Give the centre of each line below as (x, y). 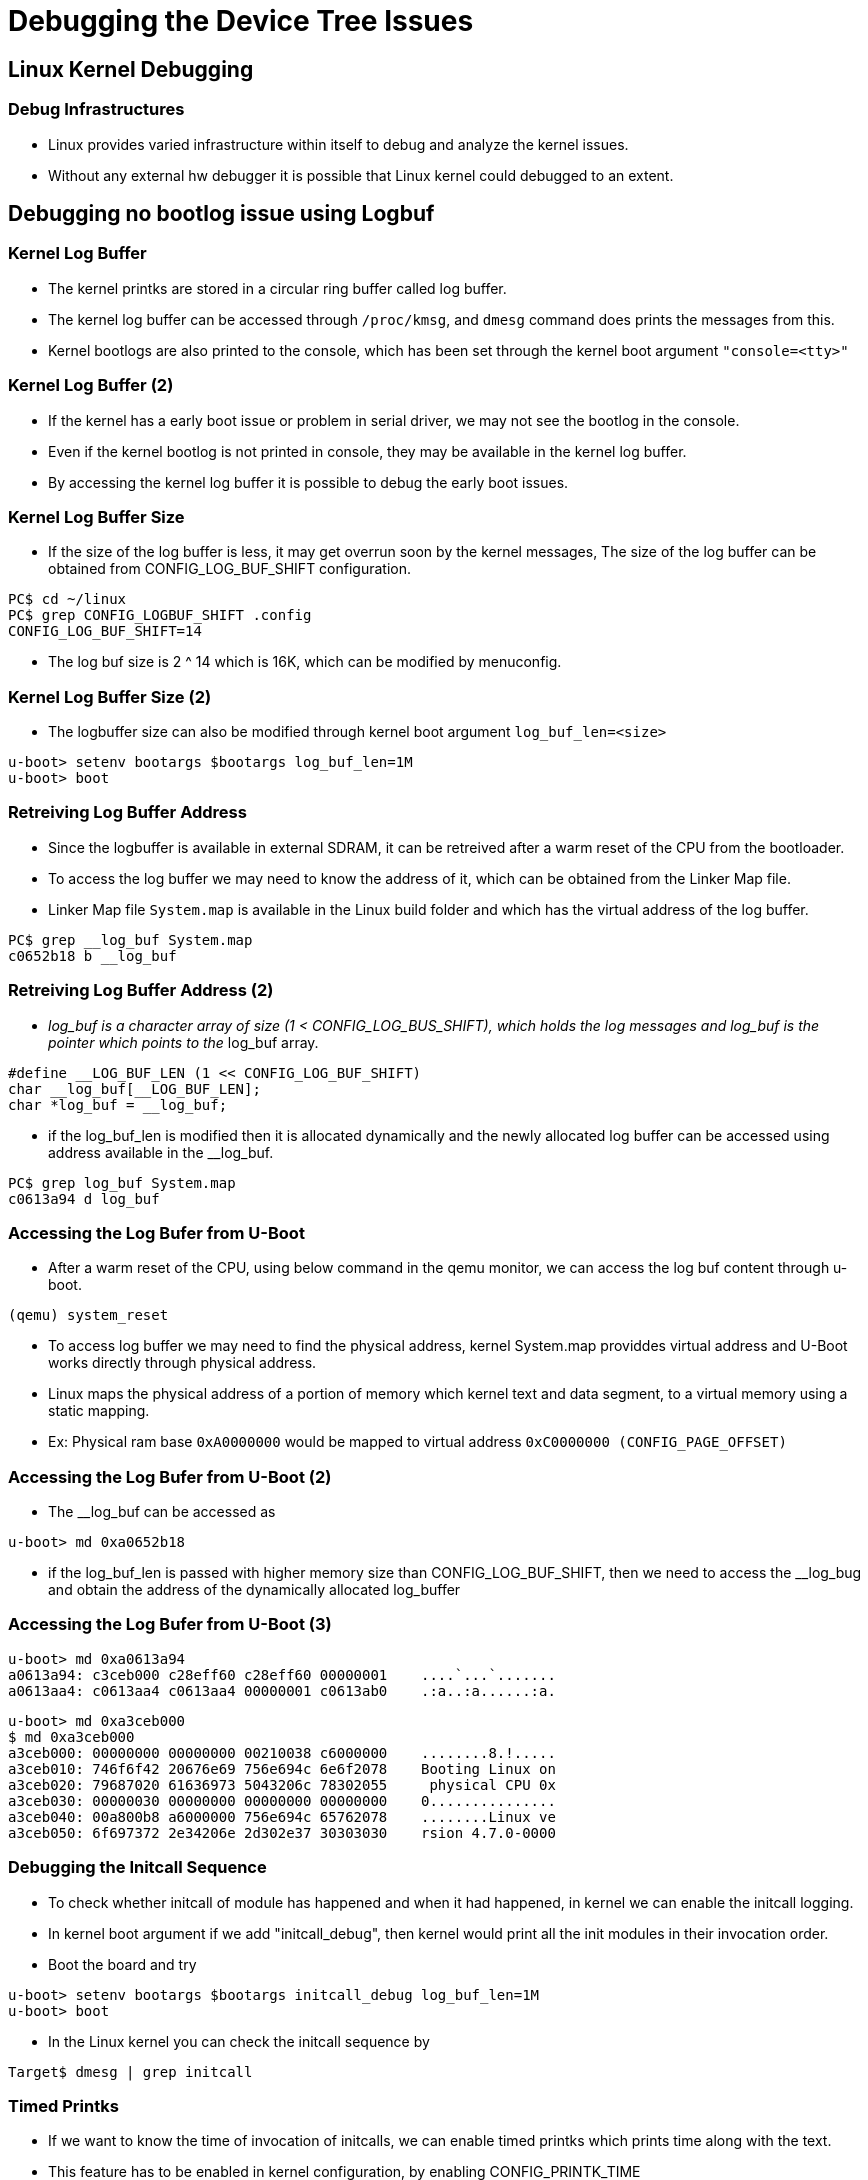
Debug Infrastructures (96, 109)
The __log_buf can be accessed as (162, 1512)
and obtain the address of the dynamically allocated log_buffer (254, 1590)
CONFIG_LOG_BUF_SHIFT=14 (105, 631)
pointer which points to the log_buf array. (183, 1042)
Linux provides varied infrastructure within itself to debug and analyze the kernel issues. (338, 144)
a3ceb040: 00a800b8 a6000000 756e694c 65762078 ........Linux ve (282, 1816)
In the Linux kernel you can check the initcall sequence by (239, 2041)
